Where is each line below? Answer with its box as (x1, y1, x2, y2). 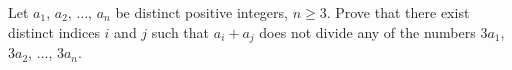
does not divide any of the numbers (259, 21, 476, 42)
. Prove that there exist (326, 2, 470, 22)
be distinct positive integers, (115, 2, 288, 22)
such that (151, 21, 210, 42)
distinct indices (8, 21, 100, 42)
